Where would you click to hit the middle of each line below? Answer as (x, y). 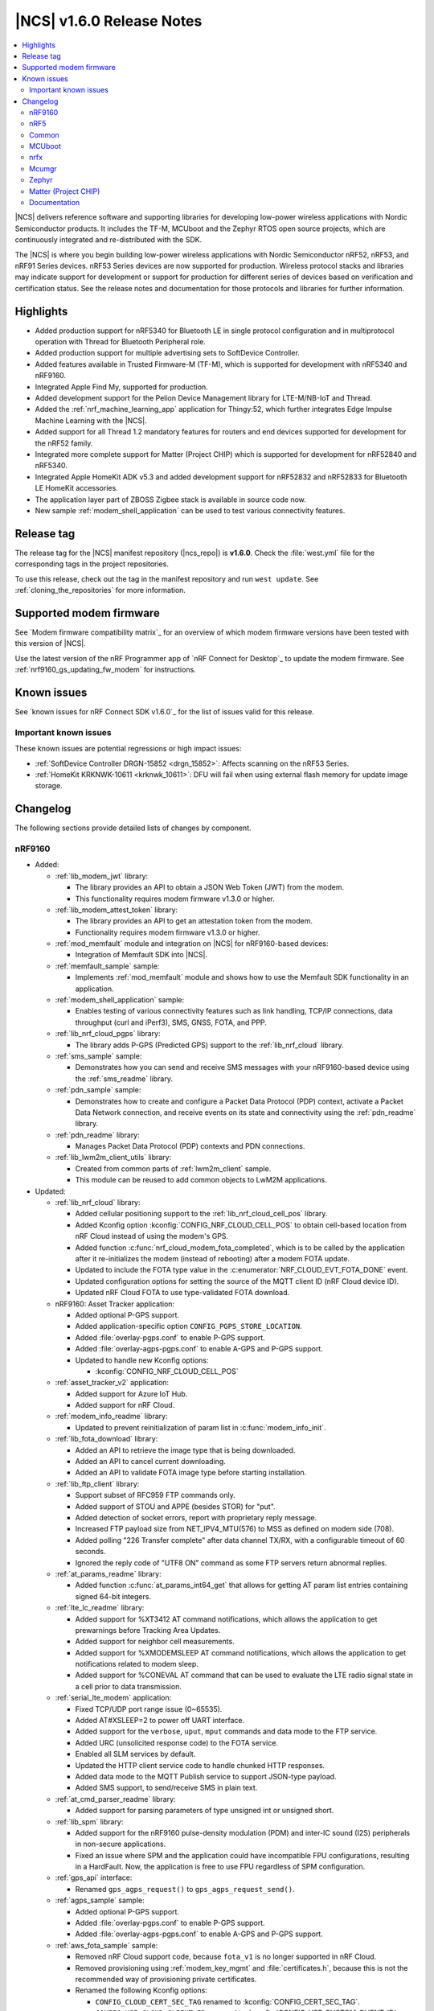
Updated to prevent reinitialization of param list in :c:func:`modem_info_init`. (201, 1427)
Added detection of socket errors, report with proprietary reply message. (196, 1517)
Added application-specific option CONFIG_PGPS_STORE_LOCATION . (189, 1326)
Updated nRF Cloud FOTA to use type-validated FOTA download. (182, 1293)
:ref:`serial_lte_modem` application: (113, 1698)
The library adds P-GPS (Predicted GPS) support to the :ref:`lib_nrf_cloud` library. (209, 1045)
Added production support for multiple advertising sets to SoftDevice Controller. (168, 353)
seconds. (90, 1552)
